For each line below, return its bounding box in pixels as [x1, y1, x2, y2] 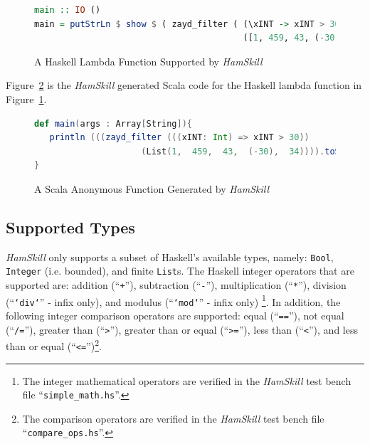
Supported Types [6, 216, 135, 238]
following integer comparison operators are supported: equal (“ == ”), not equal [6, 308, 344, 323]
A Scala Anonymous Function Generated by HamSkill [34, 181, 270, 196]
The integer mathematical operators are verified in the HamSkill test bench [22, 373, 351, 388]
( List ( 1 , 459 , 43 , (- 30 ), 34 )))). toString [141, 146, 366, 157]
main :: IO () [34, 5, 101, 15]
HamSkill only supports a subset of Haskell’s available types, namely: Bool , [6, 249, 334, 264]
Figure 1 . [6, 91, 47, 106]
